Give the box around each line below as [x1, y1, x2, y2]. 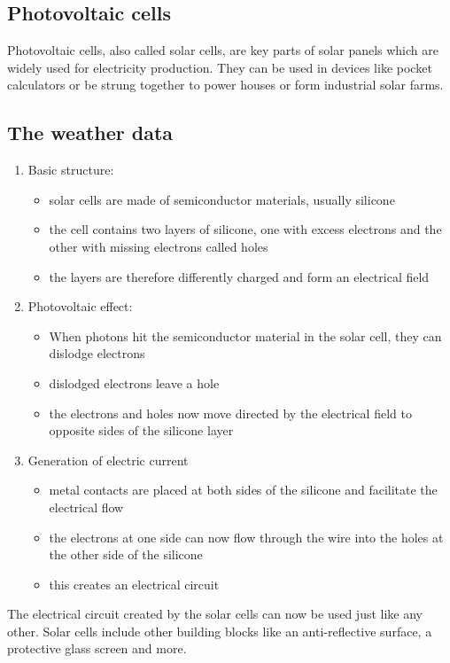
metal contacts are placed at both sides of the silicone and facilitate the [49, 480, 438, 499]
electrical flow [49, 497, 124, 516]
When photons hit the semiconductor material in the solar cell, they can [49, 326, 442, 345]
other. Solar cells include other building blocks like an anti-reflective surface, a [7, 621, 432, 640]
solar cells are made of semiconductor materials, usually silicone [49, 190, 395, 208]
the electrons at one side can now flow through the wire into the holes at [49, 527, 444, 546]
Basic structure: [27, 160, 114, 179]
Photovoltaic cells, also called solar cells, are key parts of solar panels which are [7, 41, 438, 59]
